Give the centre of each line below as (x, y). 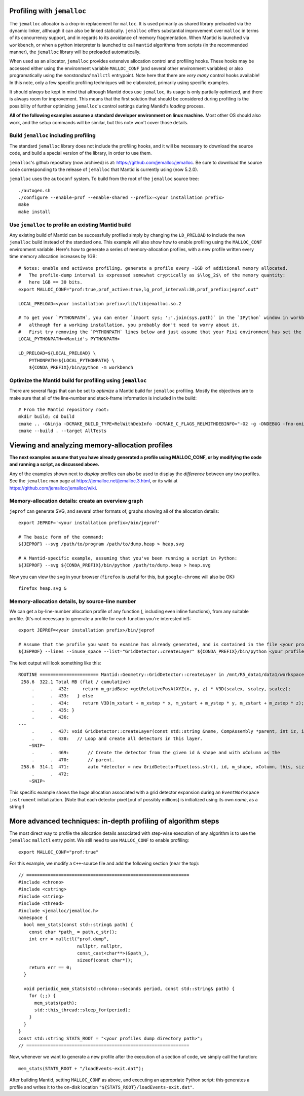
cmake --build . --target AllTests (63, 431)
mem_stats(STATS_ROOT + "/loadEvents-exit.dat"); (81, 1068)
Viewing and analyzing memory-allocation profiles (91, 445)
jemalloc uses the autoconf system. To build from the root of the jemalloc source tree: (104, 179)
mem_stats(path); (56, 1003)
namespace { (33, 917)
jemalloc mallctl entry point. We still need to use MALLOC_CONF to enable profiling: (99, 840)
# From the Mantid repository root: (64, 409)
